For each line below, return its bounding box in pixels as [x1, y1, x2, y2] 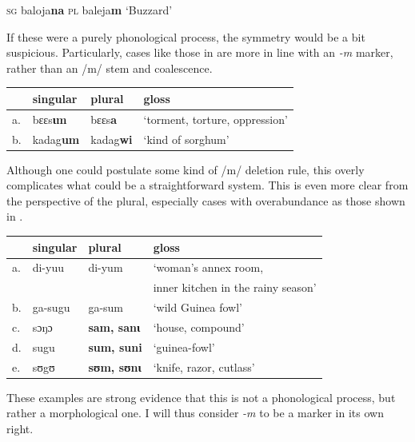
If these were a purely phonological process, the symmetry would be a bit [6, 28, 365, 45]
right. [6, 420, 34, 436]
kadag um [32, 130, 80, 147]
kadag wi [90, 130, 133, 147]
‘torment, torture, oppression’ [143, 110, 288, 127]
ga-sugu [32, 299, 70, 316]
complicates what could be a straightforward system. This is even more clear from [6, 177, 409, 193]
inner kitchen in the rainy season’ [153, 279, 317, 296]
